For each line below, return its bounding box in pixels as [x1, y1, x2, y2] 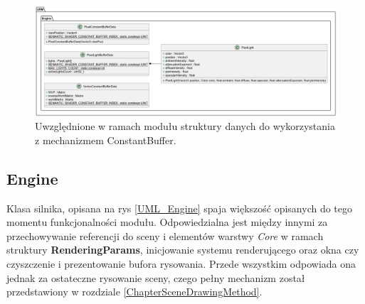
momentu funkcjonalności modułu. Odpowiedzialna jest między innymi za [6, 215, 328, 229]
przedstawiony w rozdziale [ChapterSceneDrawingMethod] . [6, 284, 263, 299]
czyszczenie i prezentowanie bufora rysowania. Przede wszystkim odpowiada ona [6, 256, 356, 271]
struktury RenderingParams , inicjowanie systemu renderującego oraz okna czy [6, 242, 359, 257]
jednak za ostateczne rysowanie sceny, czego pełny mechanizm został [6, 270, 305, 285]
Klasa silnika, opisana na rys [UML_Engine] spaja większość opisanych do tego [6, 200, 353, 215]
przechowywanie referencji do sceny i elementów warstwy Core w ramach [6, 228, 324, 243]
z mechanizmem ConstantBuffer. [35, 132, 176, 147]
